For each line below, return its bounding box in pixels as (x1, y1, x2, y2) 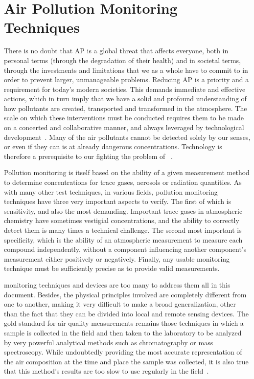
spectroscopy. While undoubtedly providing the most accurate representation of (4, 347, 242, 357)
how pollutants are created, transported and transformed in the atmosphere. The (4, 103, 247, 113)
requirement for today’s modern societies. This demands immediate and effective (4, 84, 246, 94)
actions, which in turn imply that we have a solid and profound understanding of (4, 93, 247, 104)
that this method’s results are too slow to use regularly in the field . (4, 366, 209, 376)
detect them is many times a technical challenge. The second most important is (4, 225, 242, 235)
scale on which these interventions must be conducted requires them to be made (4, 112, 244, 123)
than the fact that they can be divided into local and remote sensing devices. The (4, 308, 249, 318)
